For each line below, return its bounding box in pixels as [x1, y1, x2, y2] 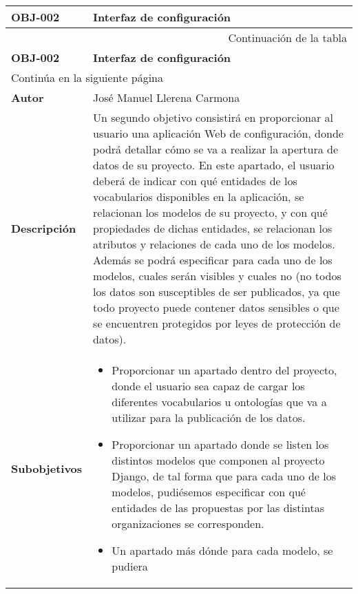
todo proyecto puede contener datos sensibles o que [93, 299, 339, 315]
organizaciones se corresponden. [112, 516, 264, 531]
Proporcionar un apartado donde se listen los [112, 436, 329, 452]
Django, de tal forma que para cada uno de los [112, 468, 337, 484]
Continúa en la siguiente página [11, 70, 163, 85]
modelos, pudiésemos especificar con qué [112, 484, 306, 500]
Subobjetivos [11, 460, 83, 476]
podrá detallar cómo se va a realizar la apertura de [93, 141, 338, 157]
